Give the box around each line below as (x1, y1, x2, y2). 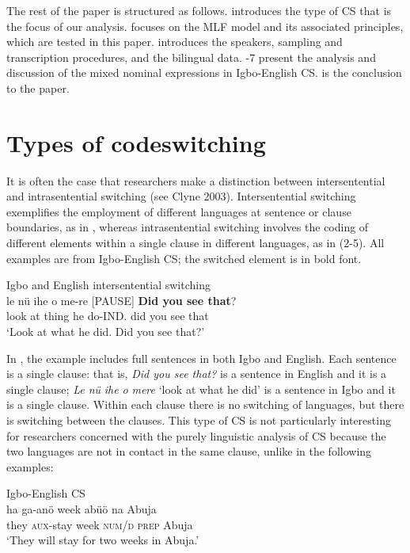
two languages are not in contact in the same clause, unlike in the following (6, 443, 372, 460)
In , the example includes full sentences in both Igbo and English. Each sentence (6, 349, 397, 366)
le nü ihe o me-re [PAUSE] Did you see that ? (6, 292, 237, 308)
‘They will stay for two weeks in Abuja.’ (6, 532, 199, 548)
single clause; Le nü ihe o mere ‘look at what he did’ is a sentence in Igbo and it (6, 380, 396, 397)
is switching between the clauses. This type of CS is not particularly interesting (6, 412, 391, 428)
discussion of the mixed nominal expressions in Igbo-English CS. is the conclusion (6, 64, 402, 81)
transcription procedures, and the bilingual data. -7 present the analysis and (6, 48, 376, 65)
